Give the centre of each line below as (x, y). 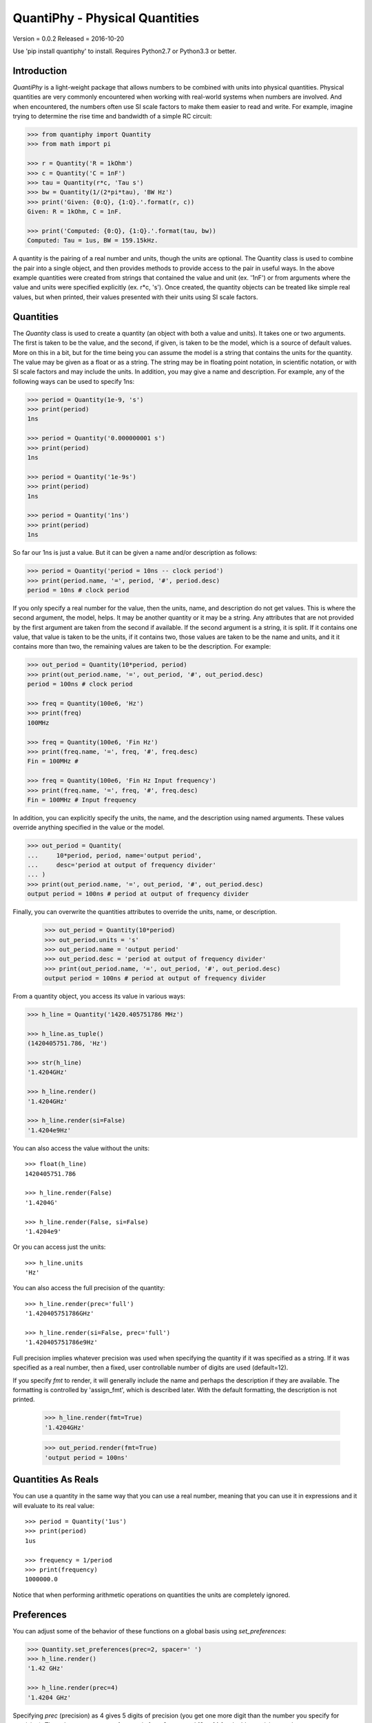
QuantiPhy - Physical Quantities (106, 18)
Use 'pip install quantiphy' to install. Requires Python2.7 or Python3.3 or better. (125, 51)
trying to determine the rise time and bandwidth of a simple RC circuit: (113, 116)
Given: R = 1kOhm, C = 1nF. (74, 212)
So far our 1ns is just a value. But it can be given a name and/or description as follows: (135, 553)
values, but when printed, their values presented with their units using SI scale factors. (135, 297)
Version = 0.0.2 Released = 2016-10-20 (68, 39)
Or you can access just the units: (59, 1247)
